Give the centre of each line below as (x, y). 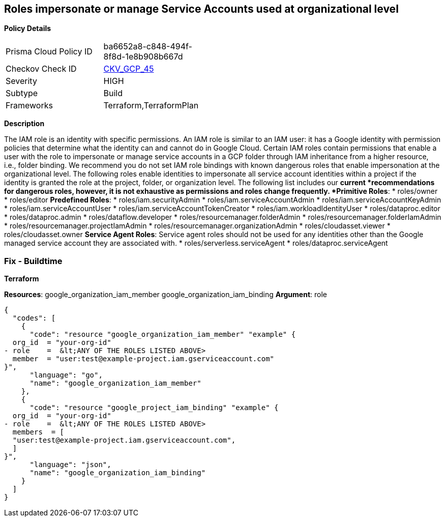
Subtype (22, 93)
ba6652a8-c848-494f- (148, 47)
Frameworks (29, 106)
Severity (21, 81)
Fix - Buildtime (33, 261)
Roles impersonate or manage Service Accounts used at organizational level (201, 9)
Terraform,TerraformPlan (151, 106)
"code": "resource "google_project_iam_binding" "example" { (154, 408)
